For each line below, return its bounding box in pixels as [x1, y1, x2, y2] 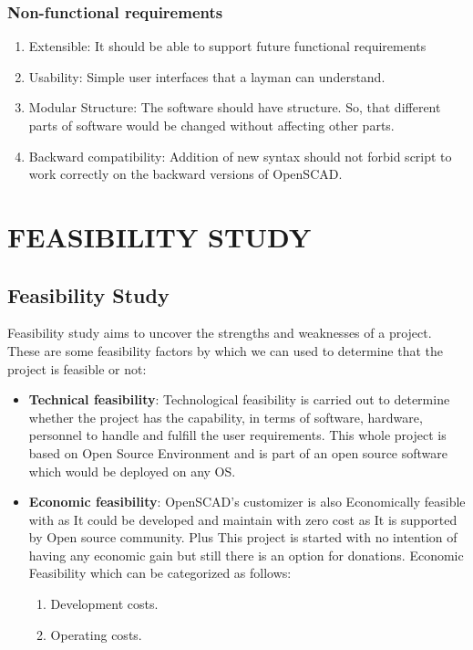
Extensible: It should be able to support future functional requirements [28, 37, 427, 56]
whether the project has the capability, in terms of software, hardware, [28, 407, 423, 426]
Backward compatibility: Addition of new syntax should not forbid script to [28, 146, 452, 165]
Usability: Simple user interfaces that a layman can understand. [28, 67, 386, 86]
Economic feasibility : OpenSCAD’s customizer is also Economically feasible [28, 492, 466, 511]
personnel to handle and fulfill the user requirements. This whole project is [28, 425, 447, 445]
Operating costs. [50, 624, 142, 644]
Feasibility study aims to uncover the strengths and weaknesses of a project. [7, 323, 432, 342]
